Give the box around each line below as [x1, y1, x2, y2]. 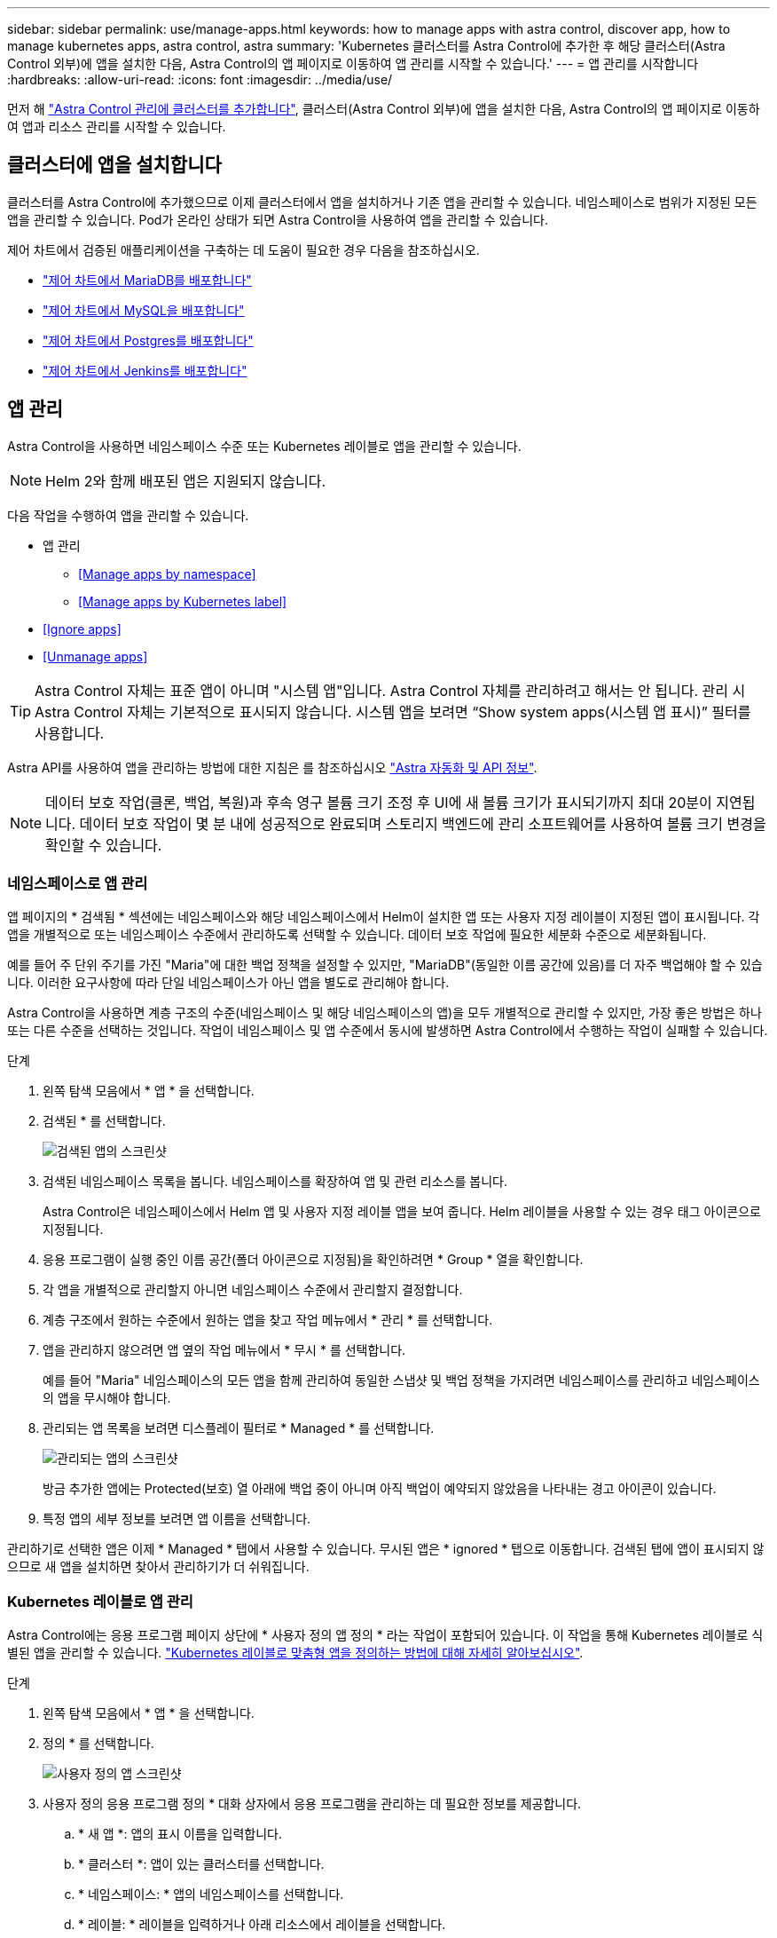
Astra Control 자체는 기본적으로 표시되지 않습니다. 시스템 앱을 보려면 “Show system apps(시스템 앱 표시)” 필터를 [35, 702, 751, 721]
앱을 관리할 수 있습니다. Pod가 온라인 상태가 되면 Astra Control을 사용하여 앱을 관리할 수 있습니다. [7, 211, 548, 227]
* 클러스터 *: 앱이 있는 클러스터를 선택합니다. [78, 1856, 325, 1872]
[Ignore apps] [43, 621, 122, 637]
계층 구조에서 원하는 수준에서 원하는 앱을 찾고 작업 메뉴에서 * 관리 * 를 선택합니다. [43, 1312, 493, 1328]
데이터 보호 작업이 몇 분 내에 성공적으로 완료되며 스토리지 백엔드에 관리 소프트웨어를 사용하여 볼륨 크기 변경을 [79, 814, 766, 833]
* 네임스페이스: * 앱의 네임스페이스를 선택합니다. [78, 1887, 344, 1902]
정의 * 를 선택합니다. [43, 1736, 154, 1752]
